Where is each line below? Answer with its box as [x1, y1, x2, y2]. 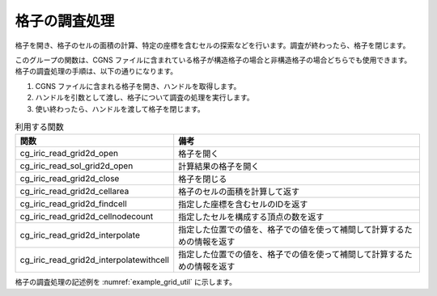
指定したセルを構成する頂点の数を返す [178, 211, 325, 222]
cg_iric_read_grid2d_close [19, 173, 120, 184]
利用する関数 [15, 121, 65, 133]
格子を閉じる [178, 174, 227, 185]
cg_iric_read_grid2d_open [19, 148, 119, 159]
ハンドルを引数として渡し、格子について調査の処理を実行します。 [35, 93, 254, 103]
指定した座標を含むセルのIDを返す [178, 199, 308, 210]
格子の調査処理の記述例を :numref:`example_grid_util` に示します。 [15, 277, 236, 287]
